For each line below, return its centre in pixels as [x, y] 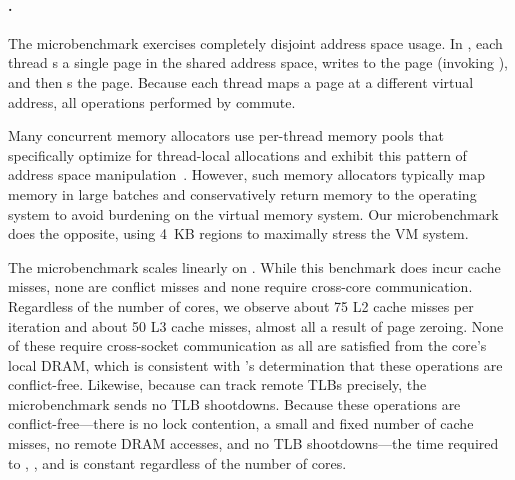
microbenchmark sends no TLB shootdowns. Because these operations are [234, 403]
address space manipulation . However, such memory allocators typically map [246, 174]
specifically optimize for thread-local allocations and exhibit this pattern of [237, 154]
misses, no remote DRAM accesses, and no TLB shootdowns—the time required [253, 443]
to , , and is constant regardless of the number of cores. [177, 462]
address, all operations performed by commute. [152, 101]
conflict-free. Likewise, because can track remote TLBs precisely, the [217, 384]
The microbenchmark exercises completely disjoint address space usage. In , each [255, 42]
